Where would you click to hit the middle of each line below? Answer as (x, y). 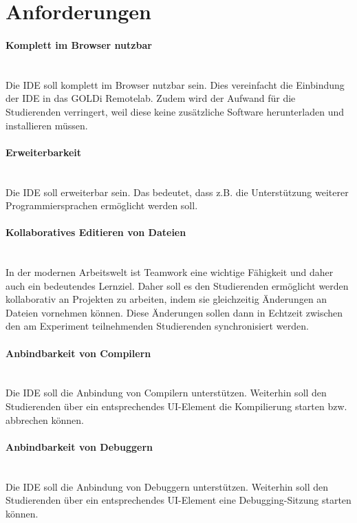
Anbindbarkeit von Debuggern (79, 446)
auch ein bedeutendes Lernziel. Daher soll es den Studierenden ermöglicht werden (177, 285)
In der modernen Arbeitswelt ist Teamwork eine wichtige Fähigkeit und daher (170, 272)
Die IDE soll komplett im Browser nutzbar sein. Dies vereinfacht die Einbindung (175, 84)
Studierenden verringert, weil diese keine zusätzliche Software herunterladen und (175, 111)
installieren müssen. (47, 125)
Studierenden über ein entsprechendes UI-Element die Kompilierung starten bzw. (176, 406)
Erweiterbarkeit (44, 152)
